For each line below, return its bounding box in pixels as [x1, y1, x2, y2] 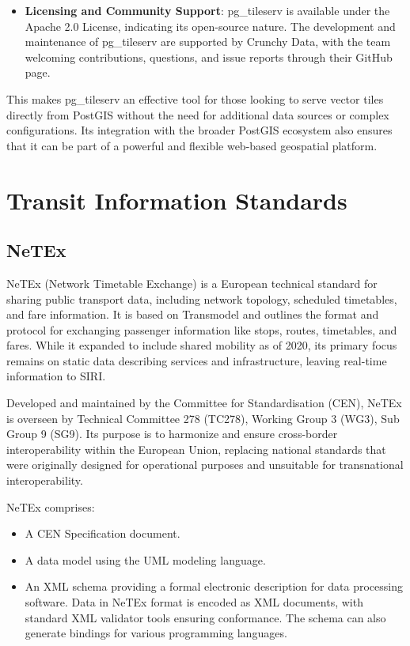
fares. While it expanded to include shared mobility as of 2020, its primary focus [6, 337, 397, 353]
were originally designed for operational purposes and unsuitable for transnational [6, 456, 404, 473]
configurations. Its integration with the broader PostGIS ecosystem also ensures [6, 122, 393, 138]
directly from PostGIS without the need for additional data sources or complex [6, 106, 389, 123]
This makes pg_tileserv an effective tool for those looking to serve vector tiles [6, 90, 384, 107]
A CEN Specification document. [25, 525, 180, 542]
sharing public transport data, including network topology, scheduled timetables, [6, 290, 397, 307]
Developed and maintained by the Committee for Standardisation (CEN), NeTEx [6, 395, 402, 411]
